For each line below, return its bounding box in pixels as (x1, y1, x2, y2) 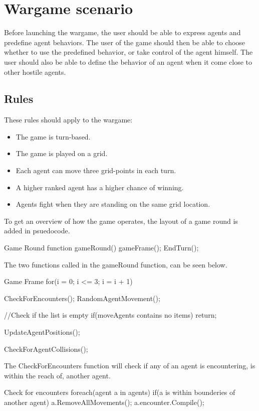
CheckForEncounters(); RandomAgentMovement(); (4, 293, 160, 303)
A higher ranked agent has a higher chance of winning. (16, 182, 184, 192)
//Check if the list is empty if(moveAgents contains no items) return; (4, 310, 217, 320)
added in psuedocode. (4, 225, 70, 236)
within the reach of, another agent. (4, 370, 111, 380)
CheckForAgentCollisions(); (4, 343, 88, 354)
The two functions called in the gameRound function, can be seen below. (4, 259, 227, 269)
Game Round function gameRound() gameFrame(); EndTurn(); (4, 242, 199, 253)
